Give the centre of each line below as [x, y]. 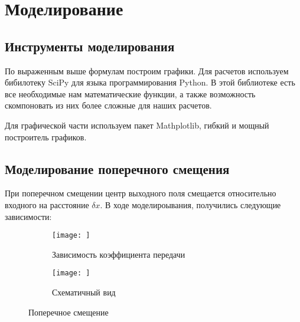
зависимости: [28, 216]
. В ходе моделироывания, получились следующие [190, 204]
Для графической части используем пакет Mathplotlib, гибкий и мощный [137, 125]
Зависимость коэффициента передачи [119, 254]
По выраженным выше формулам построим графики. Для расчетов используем [147, 70]
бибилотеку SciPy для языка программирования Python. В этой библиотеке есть [150, 82]
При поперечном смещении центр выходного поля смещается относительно [141, 193]
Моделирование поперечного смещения [117, 168]
